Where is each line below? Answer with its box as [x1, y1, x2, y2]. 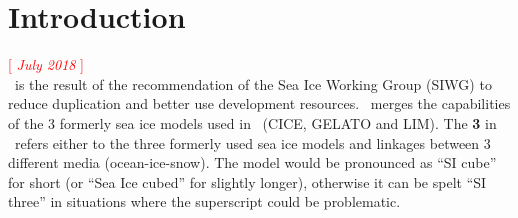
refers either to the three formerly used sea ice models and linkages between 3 [14, 132, 491, 153]
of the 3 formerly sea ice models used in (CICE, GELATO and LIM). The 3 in [8, 112, 497, 133]
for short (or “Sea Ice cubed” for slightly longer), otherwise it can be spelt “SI [8, 171, 487, 192]
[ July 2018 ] [8, 54, 85, 75]
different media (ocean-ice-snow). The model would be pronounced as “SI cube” [8, 152, 497, 173]
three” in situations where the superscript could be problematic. [8, 191, 401, 212]
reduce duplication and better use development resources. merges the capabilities [8, 93, 511, 114]
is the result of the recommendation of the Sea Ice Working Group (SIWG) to [14, 73, 492, 94]
